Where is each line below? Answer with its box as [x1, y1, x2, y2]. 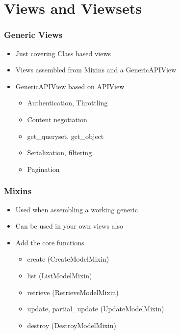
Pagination [27, 164, 60, 174]
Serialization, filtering [27, 147, 92, 158]
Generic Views [4, 29, 63, 41]
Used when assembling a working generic [15, 204, 138, 214]
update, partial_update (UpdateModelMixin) [27, 303, 164, 314]
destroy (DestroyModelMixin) [27, 320, 116, 330]
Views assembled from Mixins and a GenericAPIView [15, 65, 177, 75]
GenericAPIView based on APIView [15, 81, 125, 91]
